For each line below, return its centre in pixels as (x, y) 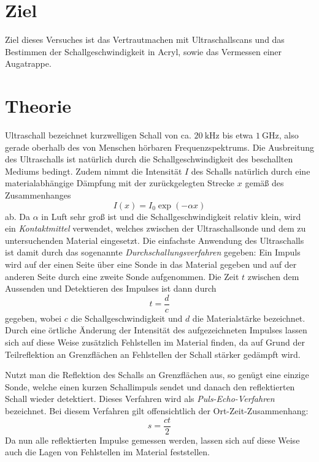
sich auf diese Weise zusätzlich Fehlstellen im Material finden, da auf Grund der (155, 342)
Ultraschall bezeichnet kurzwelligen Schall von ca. (98, 135)
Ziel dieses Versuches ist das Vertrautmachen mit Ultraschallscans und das (145, 40)
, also (289, 135)
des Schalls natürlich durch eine (251, 171)
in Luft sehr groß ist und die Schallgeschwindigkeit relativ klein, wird (171, 216)
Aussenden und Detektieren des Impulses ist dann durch (111, 288)
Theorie (38, 106)
